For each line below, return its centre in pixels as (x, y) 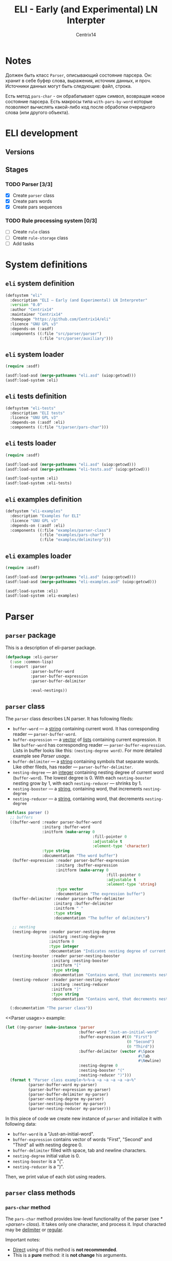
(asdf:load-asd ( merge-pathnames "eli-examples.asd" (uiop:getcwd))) (81, 582)
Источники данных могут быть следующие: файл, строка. (69, 86)
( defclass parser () (27, 813)
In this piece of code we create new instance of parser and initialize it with (84, 1119)
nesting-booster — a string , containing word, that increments (77, 789)
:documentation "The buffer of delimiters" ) (102, 918)
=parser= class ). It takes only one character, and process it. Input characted (86, 1224)
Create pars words (32, 201)
